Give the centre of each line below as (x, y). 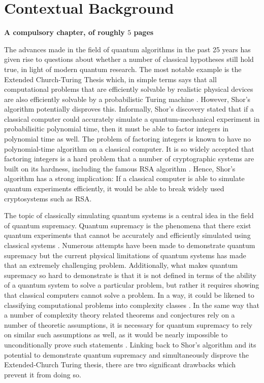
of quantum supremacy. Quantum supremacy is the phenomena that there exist (128, 225)
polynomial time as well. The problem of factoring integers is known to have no (128, 139)
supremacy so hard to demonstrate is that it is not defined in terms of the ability (130, 275)
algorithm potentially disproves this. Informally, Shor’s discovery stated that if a (129, 109)
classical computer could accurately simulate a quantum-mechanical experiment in (132, 118)
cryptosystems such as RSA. (48, 198)
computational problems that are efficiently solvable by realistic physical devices (129, 89)
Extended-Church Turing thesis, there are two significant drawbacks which (120, 364)
